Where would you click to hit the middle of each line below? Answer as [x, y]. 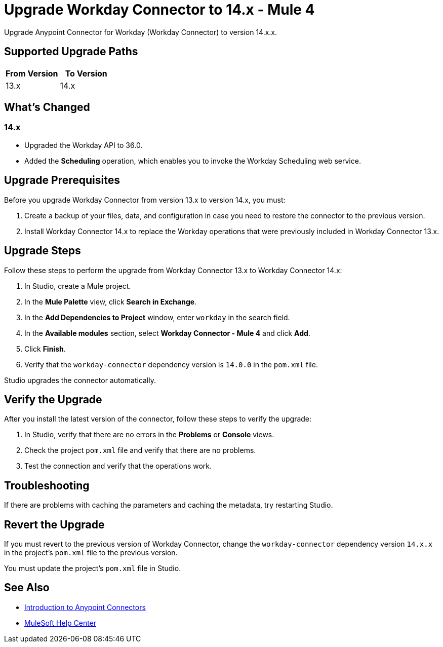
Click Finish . [45, 349]
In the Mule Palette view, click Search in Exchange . [111, 301]
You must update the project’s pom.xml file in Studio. [93, 568]
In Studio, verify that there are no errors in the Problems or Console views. [149, 435]
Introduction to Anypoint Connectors [85, 607]
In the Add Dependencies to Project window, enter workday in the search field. [157, 317]
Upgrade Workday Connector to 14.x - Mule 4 [159, 10]
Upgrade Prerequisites [62, 180]
